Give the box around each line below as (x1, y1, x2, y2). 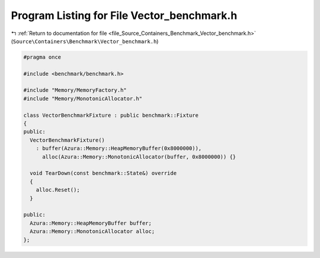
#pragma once (23, 53, 62, 60)
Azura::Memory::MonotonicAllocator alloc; (30, 228, 155, 235)
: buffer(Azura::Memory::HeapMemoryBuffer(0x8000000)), (36, 145, 202, 152)
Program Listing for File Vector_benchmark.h (11, 9, 238, 22)
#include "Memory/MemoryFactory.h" (23, 87, 127, 94)
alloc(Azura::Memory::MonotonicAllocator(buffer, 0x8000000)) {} (42, 153, 236, 160)
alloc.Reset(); (36, 187, 80, 193)
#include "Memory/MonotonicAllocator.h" (23, 95, 142, 102)
